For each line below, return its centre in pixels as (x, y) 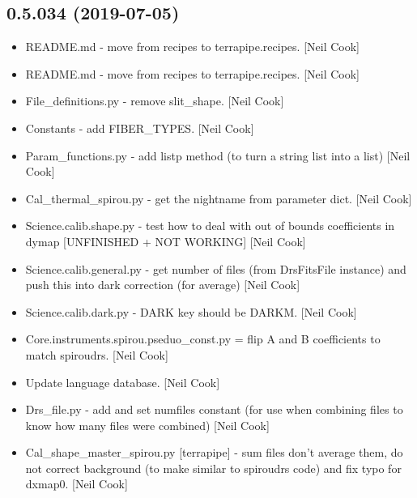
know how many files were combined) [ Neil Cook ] (147, 425)
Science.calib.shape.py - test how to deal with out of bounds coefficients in (210, 226)
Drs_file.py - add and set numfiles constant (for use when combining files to (214, 409)
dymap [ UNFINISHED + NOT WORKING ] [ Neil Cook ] (166, 241)
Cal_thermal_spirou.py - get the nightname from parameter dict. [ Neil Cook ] (219, 198)
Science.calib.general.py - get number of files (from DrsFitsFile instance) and (216, 268)
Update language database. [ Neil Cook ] (123, 382)
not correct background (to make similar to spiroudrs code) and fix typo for (213, 468)
